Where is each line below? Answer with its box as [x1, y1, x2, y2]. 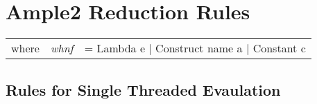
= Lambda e [84, 40, 145, 56]
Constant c [252, 40, 306, 56]
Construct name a [155, 40, 243, 56]
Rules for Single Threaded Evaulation [6, 79, 281, 100]
